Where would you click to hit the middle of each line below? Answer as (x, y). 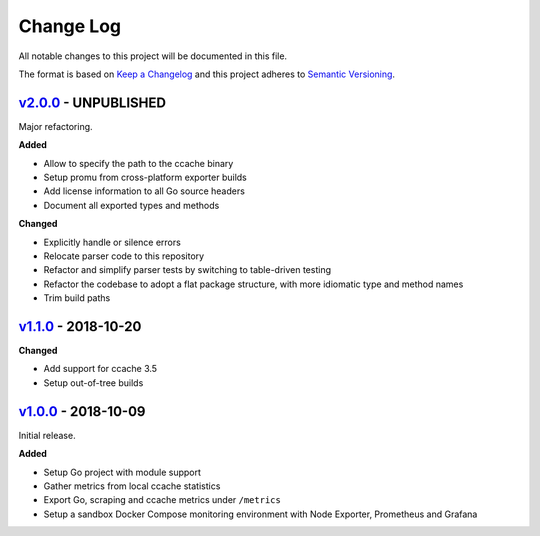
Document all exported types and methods (131, 205)
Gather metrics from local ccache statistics (132, 486)
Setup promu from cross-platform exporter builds (145, 177)
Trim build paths (77, 298)
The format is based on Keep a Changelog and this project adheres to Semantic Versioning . (206, 74)
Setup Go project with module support (122, 472)
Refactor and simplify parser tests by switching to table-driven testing (187, 270)
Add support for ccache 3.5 (100, 369)
